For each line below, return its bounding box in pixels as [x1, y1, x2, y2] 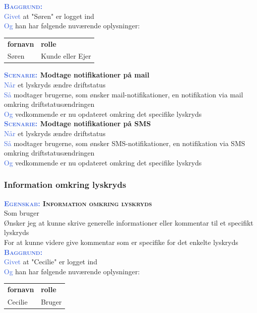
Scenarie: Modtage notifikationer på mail [4, 70, 149, 80]
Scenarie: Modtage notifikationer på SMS [4, 118, 151, 129]
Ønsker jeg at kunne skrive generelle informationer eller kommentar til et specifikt [4, 217, 254, 228]
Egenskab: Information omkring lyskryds [4, 198, 152, 208]
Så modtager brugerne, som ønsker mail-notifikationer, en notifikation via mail [4, 89, 243, 99]
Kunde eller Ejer [41, 51, 91, 61]
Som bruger [4, 208, 39, 218]
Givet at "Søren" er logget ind [4, 10, 94, 21]
